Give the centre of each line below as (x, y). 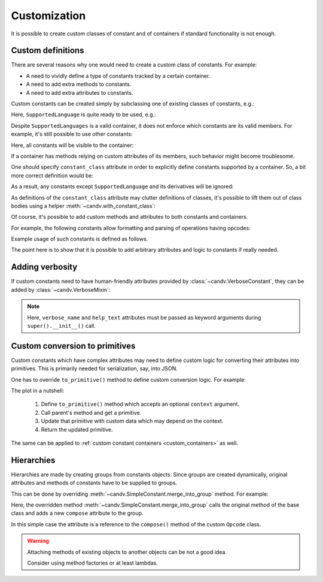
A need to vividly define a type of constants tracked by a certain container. (118, 76)
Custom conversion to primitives (73, 346)
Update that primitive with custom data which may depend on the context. (132, 421)
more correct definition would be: (52, 175)
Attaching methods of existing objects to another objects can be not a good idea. (127, 552)
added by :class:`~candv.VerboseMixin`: (61, 290)
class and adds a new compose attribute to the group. (77, 513)
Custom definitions (48, 51)
